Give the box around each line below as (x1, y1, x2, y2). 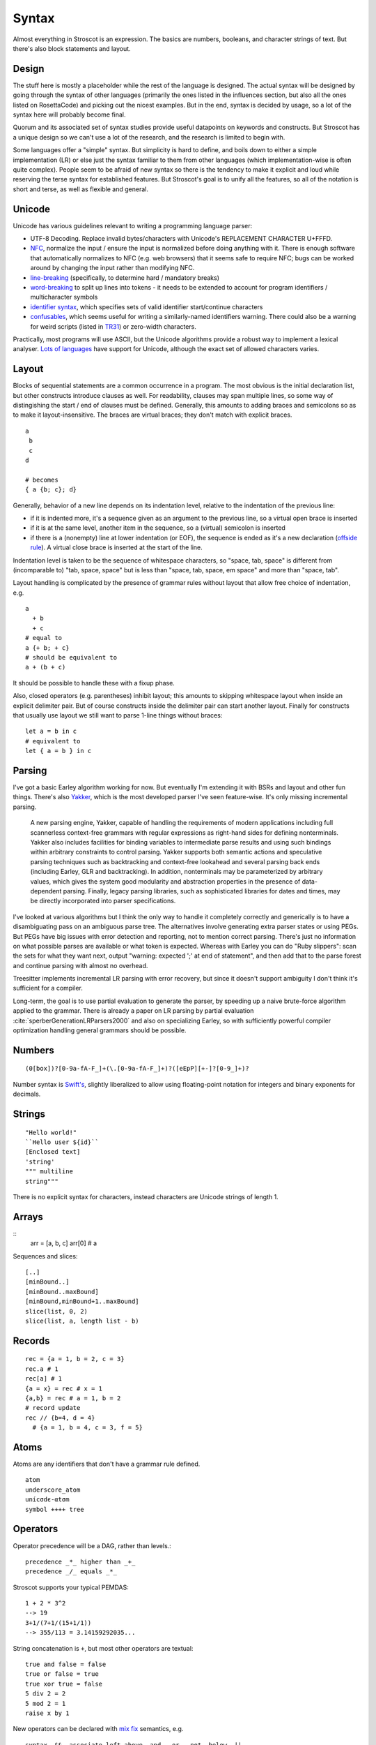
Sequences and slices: (13, 1252, 78, 1260)
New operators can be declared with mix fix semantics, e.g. (13, 1725, 184, 1733)
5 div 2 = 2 (25, 1690, 66, 1698)
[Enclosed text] (25, 1148, 81, 1156)
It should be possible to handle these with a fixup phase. (13, 678, 175, 687)
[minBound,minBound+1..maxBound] (25, 1298, 139, 1305)
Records (13, 1335, 50, 1346)
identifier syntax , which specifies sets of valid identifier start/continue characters (30, 302, 263, 311)
